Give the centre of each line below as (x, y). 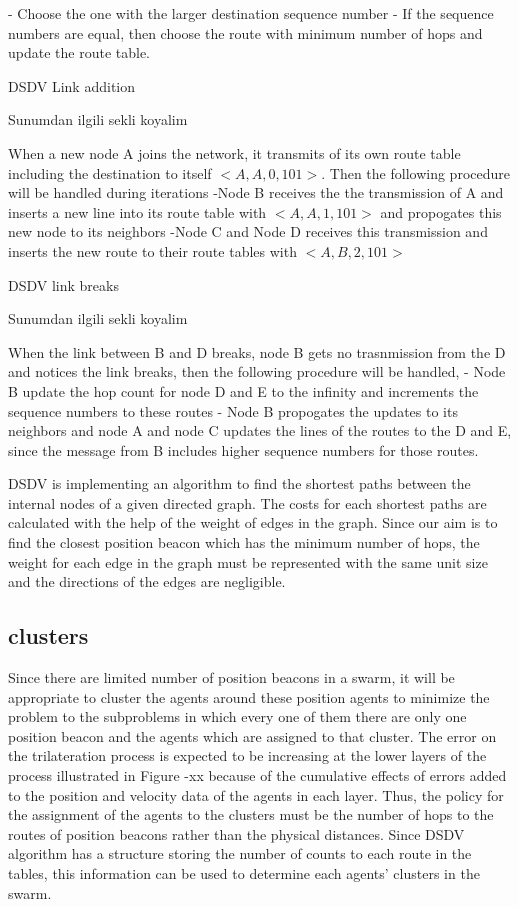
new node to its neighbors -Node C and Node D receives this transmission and (248, 231)
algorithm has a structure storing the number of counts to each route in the (240, 853)
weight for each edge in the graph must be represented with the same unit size (248, 561)
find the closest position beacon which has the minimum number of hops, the (244, 542)
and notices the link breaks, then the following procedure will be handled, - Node (257, 371)
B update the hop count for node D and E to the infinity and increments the (243, 390)
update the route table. (79, 52)
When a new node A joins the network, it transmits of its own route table (234, 152)
